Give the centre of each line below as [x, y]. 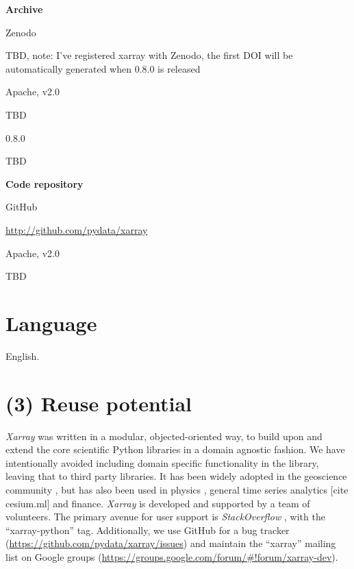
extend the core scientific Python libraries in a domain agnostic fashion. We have [175, 449]
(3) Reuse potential [99, 403]
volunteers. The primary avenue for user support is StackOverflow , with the [165, 517]
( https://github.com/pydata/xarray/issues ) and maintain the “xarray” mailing [171, 543]
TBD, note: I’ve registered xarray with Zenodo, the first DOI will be [149, 55]
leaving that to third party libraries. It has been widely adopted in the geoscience [176, 476]
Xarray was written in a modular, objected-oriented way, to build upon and [164, 436]
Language [51, 323]
